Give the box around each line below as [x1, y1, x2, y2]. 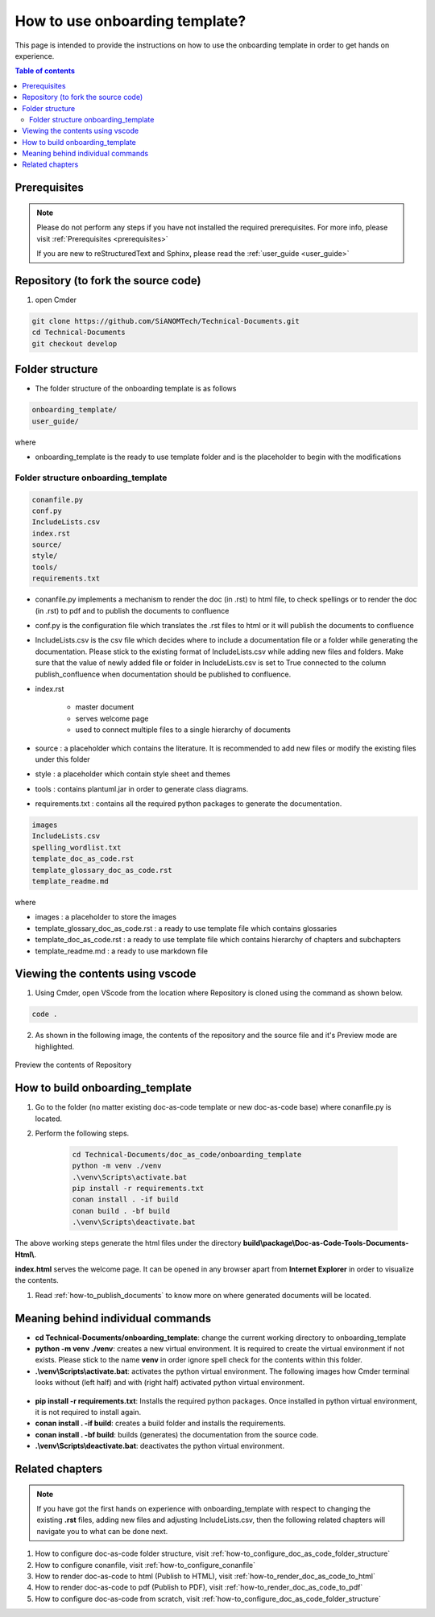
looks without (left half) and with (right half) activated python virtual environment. [35, 1378, 305, 1387]
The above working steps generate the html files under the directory [14, 1239, 242, 1248]
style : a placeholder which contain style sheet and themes [35, 769, 231, 779]
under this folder [35, 754, 90, 764]
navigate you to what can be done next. [36, 1526, 168, 1536]
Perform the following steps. [35, 1128, 130, 1138]
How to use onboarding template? [14, 12, 246, 30]
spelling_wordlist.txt [31, 842, 122, 852]
